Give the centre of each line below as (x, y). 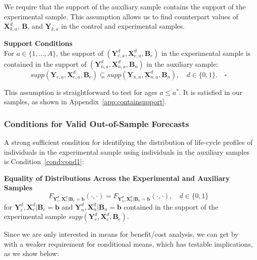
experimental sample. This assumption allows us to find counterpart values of (121, 16)
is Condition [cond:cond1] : (44, 161)
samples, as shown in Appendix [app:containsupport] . (85, 102)
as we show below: (32, 253)
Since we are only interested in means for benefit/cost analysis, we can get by (121, 234)
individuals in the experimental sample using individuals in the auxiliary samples (127, 152)
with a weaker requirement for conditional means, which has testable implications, (128, 243)
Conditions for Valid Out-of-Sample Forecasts (97, 123)
